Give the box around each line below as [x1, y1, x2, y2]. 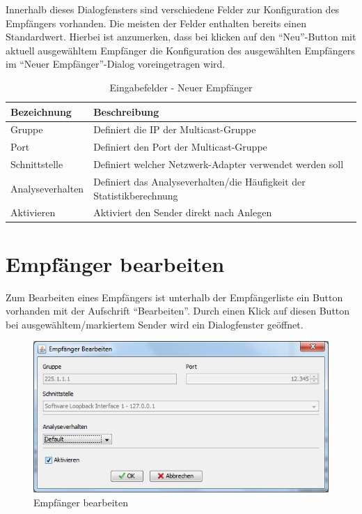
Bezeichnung [10, 104, 72, 119]
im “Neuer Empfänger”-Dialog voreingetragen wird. [6, 56, 226, 71]
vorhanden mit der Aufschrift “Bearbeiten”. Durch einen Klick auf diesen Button [6, 303, 350, 318]
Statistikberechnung [93, 188, 178, 202]
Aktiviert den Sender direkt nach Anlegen [93, 205, 272, 220]
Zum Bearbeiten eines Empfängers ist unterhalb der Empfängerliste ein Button [6, 289, 343, 304]
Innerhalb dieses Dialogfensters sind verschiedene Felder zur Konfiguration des [6, 2, 340, 16]
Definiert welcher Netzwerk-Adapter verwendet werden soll [93, 157, 344, 172]
